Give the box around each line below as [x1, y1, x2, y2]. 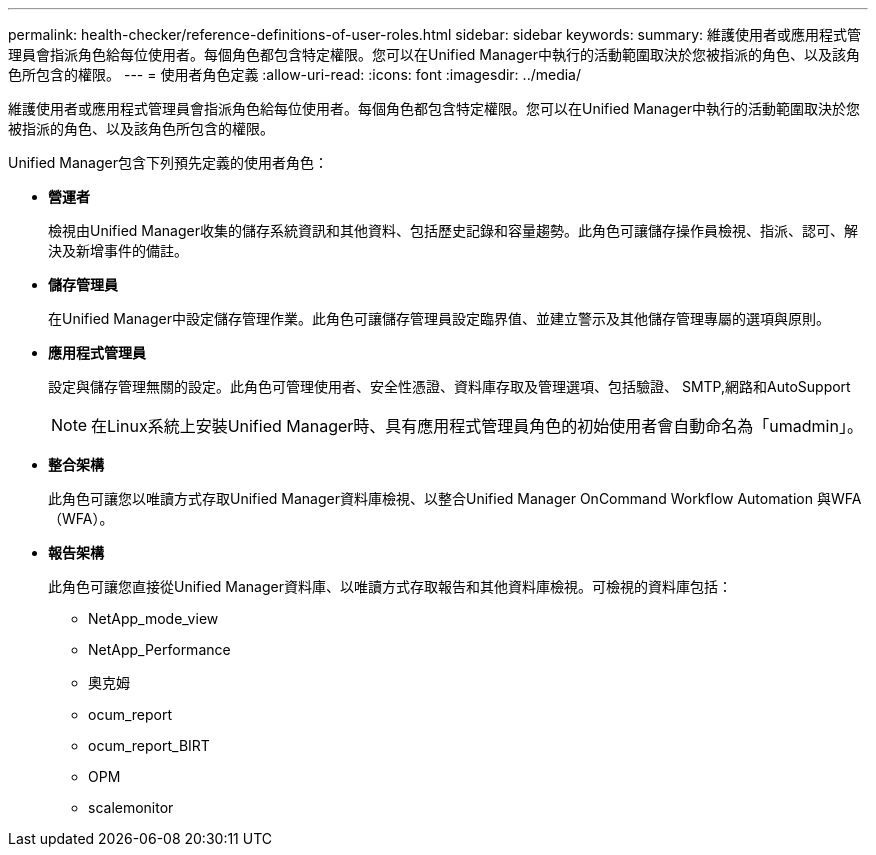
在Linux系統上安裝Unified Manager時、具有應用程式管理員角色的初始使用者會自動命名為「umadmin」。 [91, 416, 863, 436]
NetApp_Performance [88, 641, 231, 658]
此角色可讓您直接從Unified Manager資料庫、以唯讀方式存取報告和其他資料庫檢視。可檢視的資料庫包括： [48, 578, 732, 595]
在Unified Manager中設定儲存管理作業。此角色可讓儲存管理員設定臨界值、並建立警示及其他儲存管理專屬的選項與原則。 [48, 310, 830, 327]
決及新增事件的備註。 [48, 242, 188, 259]
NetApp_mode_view [88, 610, 219, 627]
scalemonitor [88, 799, 174, 816]
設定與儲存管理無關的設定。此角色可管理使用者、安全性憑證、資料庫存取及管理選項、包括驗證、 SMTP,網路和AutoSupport [48, 378, 851, 395]
